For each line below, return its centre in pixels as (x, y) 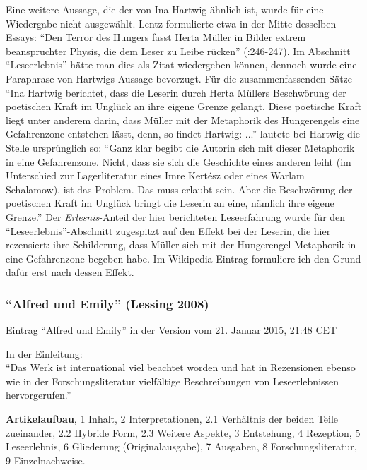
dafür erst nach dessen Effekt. (70, 272)
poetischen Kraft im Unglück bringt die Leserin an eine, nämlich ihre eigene (170, 203)
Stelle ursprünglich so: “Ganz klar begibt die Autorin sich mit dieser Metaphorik (180, 147)
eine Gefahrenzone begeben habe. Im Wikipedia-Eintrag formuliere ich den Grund (183, 258)
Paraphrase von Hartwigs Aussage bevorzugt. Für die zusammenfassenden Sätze (179, 78)
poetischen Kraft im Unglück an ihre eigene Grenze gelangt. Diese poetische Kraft (184, 106)
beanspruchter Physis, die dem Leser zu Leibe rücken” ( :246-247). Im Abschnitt (178, 50)
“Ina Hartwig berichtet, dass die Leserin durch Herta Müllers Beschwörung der (176, 92)
